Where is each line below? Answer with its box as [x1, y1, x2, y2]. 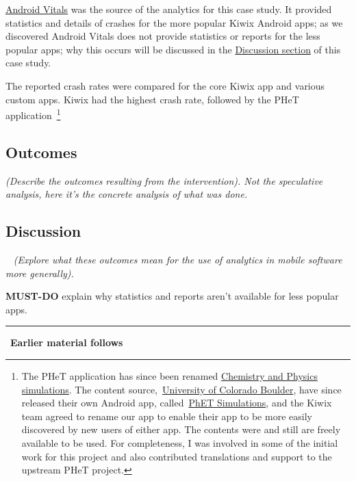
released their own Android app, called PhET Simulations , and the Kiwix [21, 395, 332, 410]
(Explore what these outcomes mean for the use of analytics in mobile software [13, 252, 342, 266]
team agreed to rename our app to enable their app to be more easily [21, 408, 312, 423]
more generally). [5, 265, 74, 280]
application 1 [5, 106, 61, 122]
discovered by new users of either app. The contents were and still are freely [21, 422, 341, 437]
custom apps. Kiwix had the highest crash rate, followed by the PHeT [5, 92, 299, 106]
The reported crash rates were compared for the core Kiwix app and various [5, 78, 325, 92]
